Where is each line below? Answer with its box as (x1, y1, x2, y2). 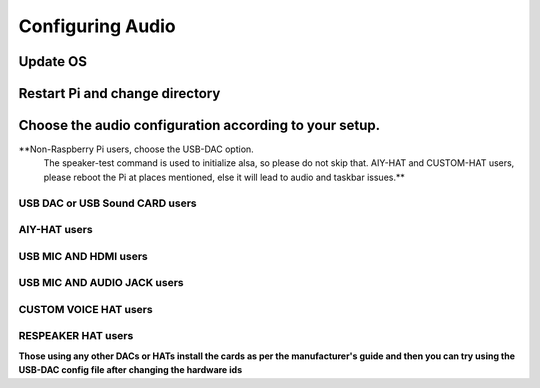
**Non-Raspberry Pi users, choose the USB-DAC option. (18, 143, 254, 155)
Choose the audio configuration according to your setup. (18, 117, 381, 134)
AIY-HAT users (18, 223, 94, 237)
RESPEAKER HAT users (18, 329, 134, 343)
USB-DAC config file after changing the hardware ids (18, 364, 243, 376)
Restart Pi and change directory (18, 85, 221, 102)
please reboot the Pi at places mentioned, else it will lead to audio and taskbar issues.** (43, 171, 405, 183)
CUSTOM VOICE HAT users (18, 302, 154, 316)
